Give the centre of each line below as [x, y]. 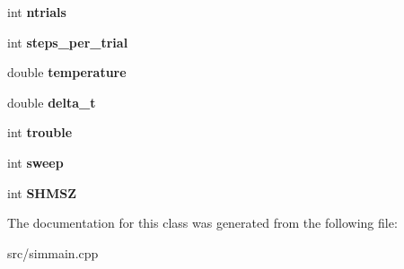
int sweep [35, 162]
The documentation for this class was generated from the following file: [202, 223]
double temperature [67, 72]
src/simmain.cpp [53, 252]
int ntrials [37, 12]
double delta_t [52, 102]
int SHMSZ [42, 192]
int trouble [40, 132]
